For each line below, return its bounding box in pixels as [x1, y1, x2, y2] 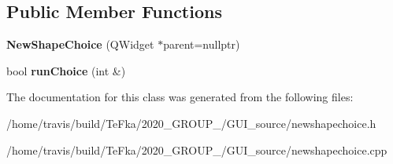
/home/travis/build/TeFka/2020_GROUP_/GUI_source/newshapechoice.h [6, 115, 376, 131]
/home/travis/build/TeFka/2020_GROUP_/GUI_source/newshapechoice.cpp [6, 141, 387, 158]
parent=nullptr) [163, 36, 240, 53]
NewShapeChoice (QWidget [6, 36, 154, 53]
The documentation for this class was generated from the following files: [6, 89, 354, 105]
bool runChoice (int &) [6, 62, 126, 78]
